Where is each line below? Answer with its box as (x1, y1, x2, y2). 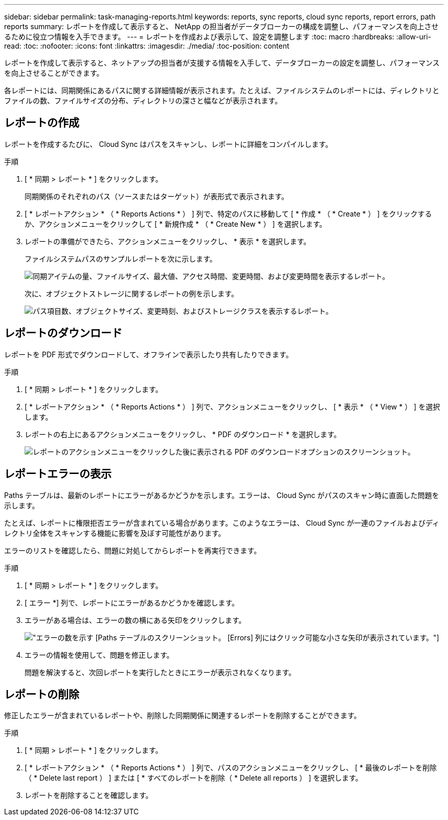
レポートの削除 (4, 687, 79, 701)
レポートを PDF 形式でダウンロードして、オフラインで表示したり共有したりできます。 (4, 350, 293, 359)
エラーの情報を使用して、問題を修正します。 (25, 650, 174, 659)
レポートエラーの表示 (4, 467, 111, 481)
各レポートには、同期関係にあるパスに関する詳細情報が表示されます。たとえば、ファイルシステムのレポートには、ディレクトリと (4, 86, 440, 95)
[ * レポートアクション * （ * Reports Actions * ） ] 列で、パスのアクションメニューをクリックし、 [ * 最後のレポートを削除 (25, 763, 437, 772)
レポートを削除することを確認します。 (25, 791, 153, 800)
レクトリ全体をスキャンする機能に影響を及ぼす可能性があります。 (4, 528, 226, 537)
